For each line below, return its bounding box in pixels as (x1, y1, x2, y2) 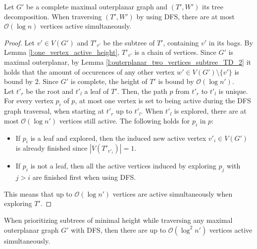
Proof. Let (4, 37, 35, 47)
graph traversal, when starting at (4, 106, 104, 116)
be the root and (26, 85, 74, 96)
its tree (202, 1, 223, 11)
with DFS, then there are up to (71, 224, 166, 235)
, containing (163, 37, 199, 47)
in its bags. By (208, 37, 253, 47)
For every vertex (4, 95, 53, 106)
